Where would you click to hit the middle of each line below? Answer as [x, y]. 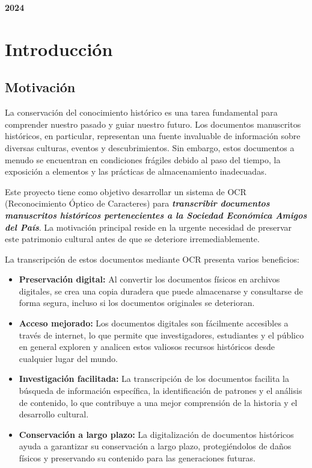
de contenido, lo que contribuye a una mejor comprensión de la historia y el [158, 402]
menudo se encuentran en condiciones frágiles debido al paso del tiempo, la [143, 159]
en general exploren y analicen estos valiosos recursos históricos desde [147, 347]
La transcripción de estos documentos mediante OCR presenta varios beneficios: [152, 259]
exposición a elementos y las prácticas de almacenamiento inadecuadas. [136, 171]
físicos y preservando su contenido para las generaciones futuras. [137, 458]
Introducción [59, 48]
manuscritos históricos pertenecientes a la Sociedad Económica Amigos [156, 215]
